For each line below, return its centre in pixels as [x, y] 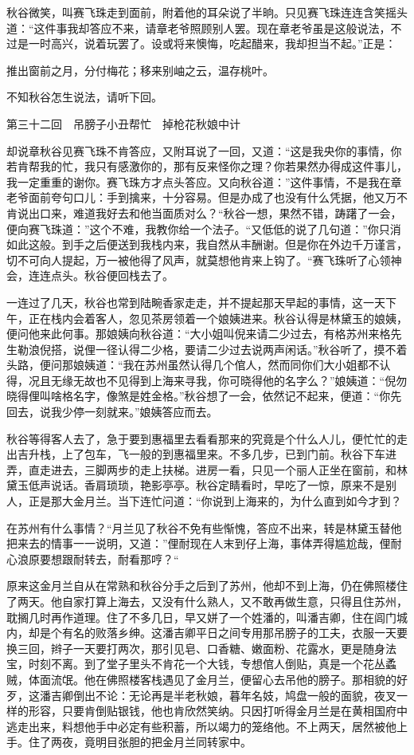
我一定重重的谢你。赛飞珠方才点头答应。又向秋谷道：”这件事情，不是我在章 [204, 181]
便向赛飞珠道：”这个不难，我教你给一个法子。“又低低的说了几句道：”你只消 [204, 228]
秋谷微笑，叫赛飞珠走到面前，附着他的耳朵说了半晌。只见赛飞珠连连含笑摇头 [207, 12]
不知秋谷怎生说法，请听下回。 [84, 97]
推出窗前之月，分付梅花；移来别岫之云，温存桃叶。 [140, 70]
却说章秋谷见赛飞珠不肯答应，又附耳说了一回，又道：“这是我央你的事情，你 [204, 150]
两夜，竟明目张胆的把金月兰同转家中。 [151, 742]
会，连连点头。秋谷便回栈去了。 [90, 275]
